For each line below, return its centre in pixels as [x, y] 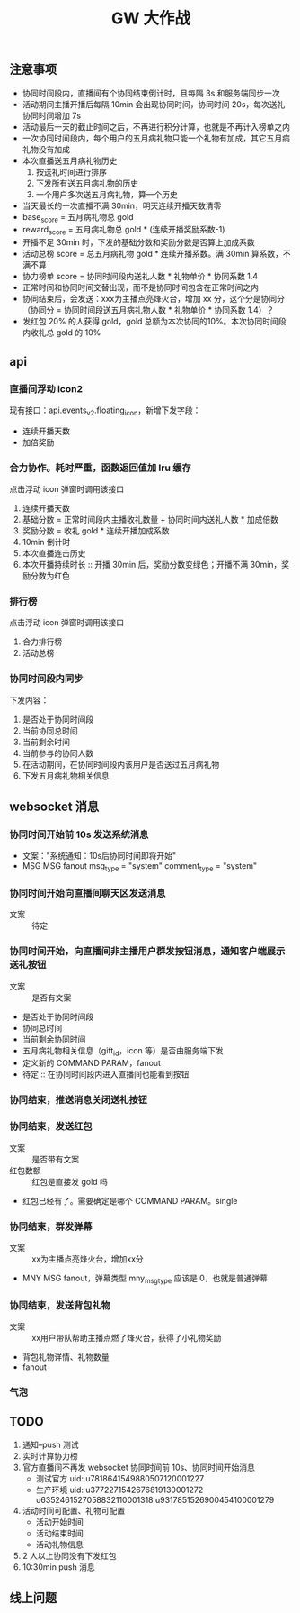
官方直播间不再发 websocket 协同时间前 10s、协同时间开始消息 [139, 1467]
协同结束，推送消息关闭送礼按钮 [79, 1100]
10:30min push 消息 [59, 1567]
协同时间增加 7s [52, 115]
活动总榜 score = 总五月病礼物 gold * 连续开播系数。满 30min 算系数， [152, 254]
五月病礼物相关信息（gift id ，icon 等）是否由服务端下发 [123, 1051]
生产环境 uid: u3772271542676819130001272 [119, 1490]
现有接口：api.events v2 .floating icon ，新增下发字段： [105, 411]
